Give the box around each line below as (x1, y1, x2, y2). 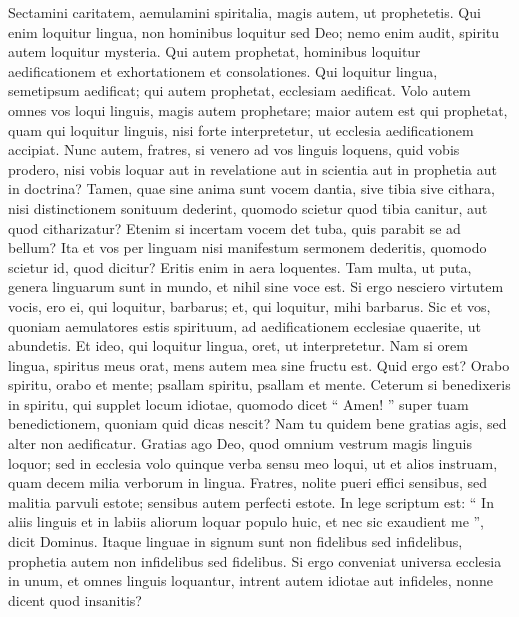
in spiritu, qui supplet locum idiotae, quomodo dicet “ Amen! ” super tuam (8, 393, 469, 414)
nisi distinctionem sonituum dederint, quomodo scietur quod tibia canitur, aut (8, 197, 488, 218)
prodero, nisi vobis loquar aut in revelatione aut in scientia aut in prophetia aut (8, 158, 497, 179)
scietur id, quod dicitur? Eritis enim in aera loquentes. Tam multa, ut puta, (8, 256, 472, 277)
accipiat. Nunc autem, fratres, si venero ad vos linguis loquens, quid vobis (8, 139, 460, 160)
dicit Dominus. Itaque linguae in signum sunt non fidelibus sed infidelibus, (8, 531, 463, 552)
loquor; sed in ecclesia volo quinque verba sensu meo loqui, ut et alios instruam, (8, 452, 498, 473)
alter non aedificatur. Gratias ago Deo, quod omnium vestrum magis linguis (8, 433, 472, 454)
